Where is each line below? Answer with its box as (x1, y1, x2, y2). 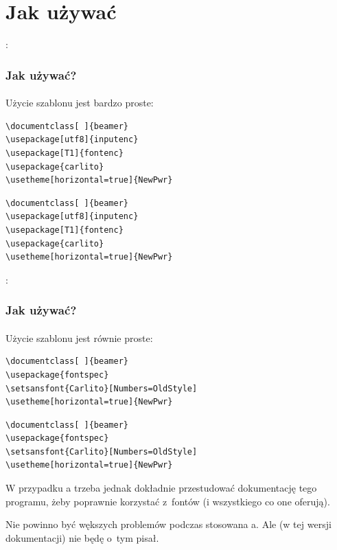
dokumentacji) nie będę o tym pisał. (5, 530, 159, 545)
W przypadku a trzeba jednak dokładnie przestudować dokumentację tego (5, 481, 317, 495)
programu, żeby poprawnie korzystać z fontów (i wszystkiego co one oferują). (5, 494, 330, 508)
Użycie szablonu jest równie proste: (5, 330, 153, 345)
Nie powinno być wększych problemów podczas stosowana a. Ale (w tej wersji (5, 517, 332, 531)
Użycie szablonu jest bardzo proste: (5, 95, 154, 110)
